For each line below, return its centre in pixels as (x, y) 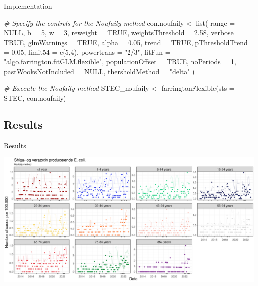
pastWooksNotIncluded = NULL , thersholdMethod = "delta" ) (99, 71)
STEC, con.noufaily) (35, 97)
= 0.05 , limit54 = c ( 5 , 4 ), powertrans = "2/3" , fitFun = (87, 52)
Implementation (28, 6)
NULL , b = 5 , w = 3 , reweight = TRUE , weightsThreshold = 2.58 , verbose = (123, 32)
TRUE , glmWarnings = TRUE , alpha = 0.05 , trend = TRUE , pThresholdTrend (126, 42)
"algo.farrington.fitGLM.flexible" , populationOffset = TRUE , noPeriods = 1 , (120, 61)
